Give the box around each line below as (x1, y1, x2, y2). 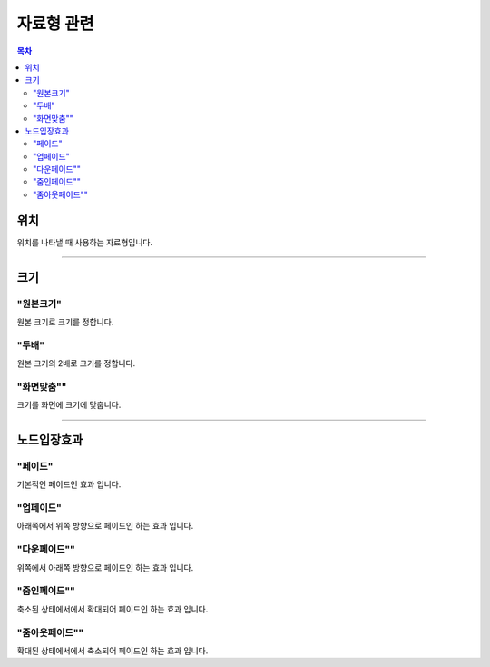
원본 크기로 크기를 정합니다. (16, 316, 114, 327)
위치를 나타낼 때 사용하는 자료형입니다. (16, 236, 153, 247)
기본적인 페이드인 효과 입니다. (16, 479, 122, 490)
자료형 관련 (16, 14, 94, 34)
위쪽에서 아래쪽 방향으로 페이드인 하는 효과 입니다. (16, 562, 194, 572)
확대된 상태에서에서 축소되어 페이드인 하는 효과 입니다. (16, 645, 209, 656)
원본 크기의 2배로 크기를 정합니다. (16, 358, 136, 369)
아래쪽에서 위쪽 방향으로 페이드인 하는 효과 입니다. (16, 521, 194, 532)
